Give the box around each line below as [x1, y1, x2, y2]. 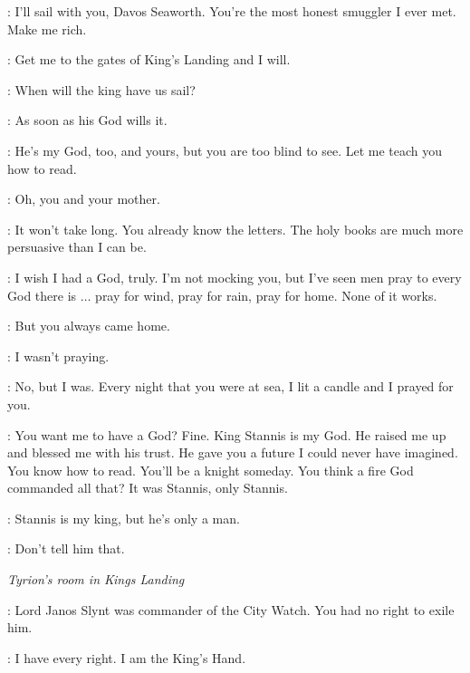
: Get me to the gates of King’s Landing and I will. [7, 50, 291, 69]
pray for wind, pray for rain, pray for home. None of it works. [95, 285, 437, 304]
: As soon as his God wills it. [7, 111, 168, 130]
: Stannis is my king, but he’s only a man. [7, 508, 240, 527]
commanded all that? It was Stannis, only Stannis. [7, 478, 288, 497]
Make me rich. [7, 19, 87, 38]
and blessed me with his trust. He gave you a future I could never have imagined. [7, 443, 458, 462]
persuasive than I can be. [7, 237, 147, 256]
